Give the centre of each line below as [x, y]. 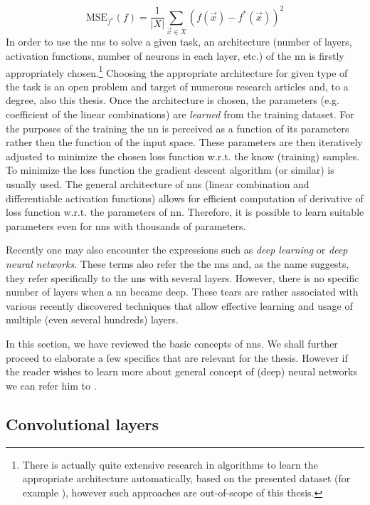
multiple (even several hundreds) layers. [92, 319]
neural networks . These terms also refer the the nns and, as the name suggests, [178, 263]
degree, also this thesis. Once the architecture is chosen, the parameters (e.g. [173, 100]
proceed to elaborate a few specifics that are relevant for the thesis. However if [177, 357]
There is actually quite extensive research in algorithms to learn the [170, 464]
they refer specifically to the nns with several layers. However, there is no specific [183, 277]
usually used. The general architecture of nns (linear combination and [158, 183]
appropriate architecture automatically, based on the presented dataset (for [186, 478]
